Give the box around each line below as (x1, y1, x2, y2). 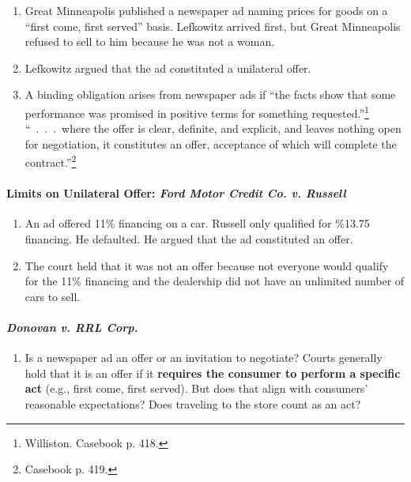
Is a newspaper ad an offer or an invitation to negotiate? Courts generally (25, 349, 383, 366)
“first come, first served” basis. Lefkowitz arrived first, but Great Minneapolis (25, 17, 401, 34)
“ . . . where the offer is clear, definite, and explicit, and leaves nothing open (25, 120, 402, 137)
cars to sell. (25, 288, 81, 304)
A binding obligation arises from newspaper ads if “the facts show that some (25, 86, 396, 103)
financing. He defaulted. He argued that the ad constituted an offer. (25, 231, 353, 247)
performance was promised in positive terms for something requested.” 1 (25, 102, 369, 121)
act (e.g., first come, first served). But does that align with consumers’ (25, 380, 368, 397)
